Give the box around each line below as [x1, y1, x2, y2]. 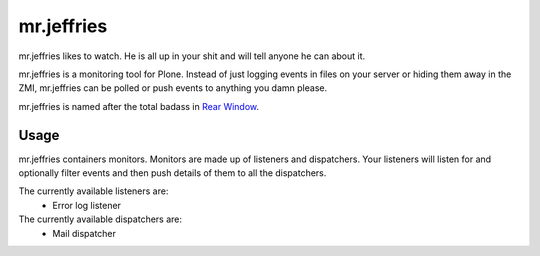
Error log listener [52, 199, 122, 211]
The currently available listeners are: [18, 185, 169, 197]
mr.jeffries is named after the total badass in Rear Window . [18, 100, 260, 112]
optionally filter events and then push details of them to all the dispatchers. [18, 167, 327, 179]
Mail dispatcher [52, 227, 117, 239]
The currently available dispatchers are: [18, 213, 183, 225]
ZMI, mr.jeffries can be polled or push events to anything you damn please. [18, 82, 328, 94]
